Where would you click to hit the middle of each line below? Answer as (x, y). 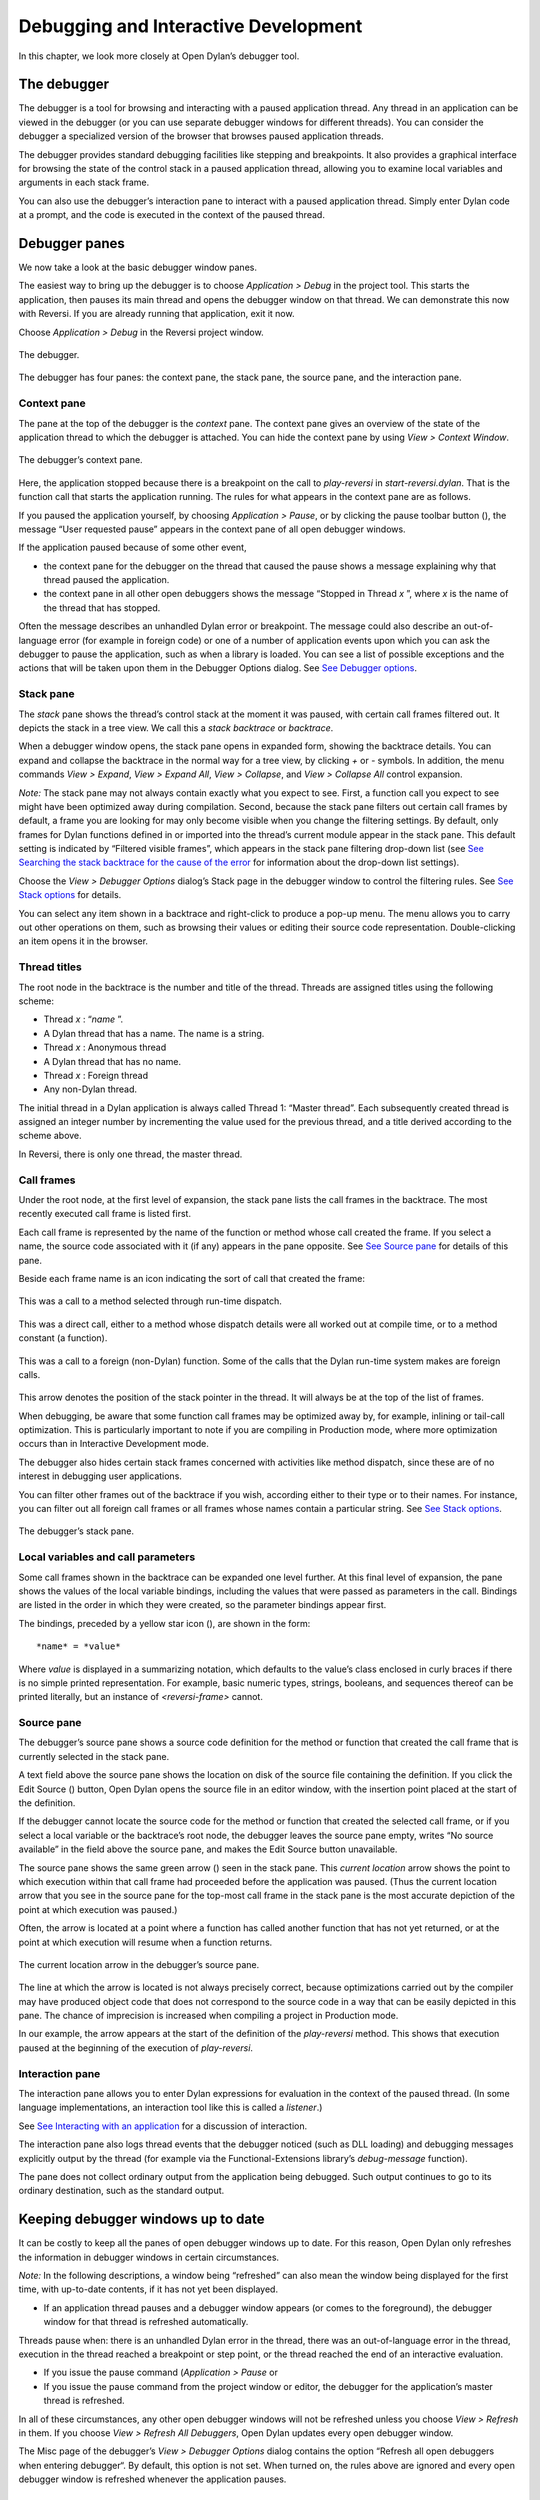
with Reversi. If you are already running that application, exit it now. (156, 314)
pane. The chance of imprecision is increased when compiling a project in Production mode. (208, 2016)
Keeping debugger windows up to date (141, 2219)
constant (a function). (63, 1338)
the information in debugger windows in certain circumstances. (149, 2257)
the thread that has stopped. (102, 607)
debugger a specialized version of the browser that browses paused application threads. (201, 136)
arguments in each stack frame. (84, 182)
